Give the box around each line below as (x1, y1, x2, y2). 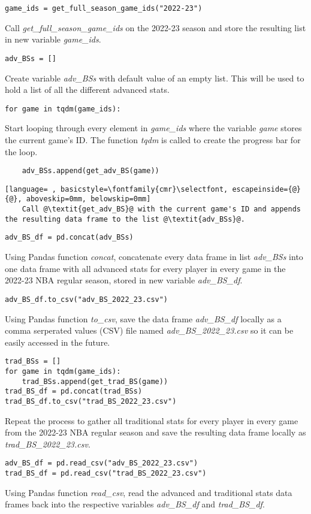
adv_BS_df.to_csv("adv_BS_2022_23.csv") (5, 295, 168, 304)
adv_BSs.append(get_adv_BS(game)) (22, 167, 159, 176)
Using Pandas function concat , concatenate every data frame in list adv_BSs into (5, 250, 303, 263)
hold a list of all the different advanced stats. (5, 83, 170, 96)
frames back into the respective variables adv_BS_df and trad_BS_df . (5, 498, 265, 510)
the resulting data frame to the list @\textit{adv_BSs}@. (5, 214, 245, 223)
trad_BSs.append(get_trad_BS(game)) (22, 377, 168, 386)
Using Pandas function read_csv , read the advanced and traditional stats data (5, 486, 292, 498)
